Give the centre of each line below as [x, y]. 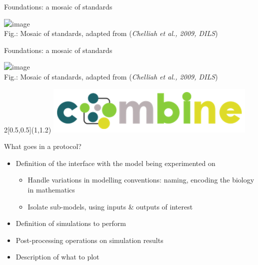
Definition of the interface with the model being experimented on [115, 163]
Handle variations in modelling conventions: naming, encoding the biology [141, 180]
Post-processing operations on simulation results [89, 240]
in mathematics [51, 189]
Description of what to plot [57, 257]
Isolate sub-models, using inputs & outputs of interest [110, 206]
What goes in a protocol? [43, 146]
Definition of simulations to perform [71, 223]
